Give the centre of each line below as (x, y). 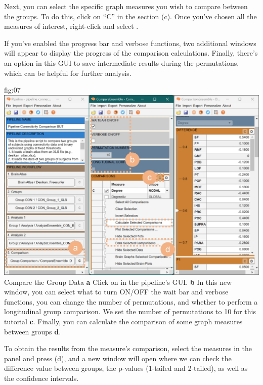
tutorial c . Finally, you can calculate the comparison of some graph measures (123, 322)
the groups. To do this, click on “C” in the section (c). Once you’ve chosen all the (130, 16)
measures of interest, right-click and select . (71, 26)
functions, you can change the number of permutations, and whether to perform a (131, 301)
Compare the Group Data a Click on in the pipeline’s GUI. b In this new (118, 282)
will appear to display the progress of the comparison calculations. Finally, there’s (131, 53)
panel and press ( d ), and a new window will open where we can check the (118, 358)
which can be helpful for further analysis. (68, 73)
